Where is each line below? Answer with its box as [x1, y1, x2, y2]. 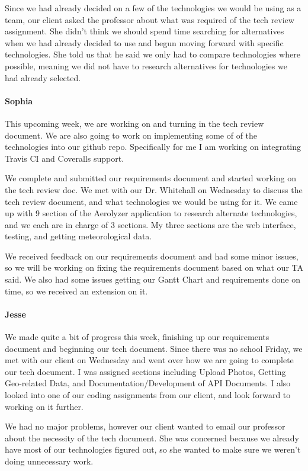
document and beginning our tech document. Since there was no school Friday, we [5, 342, 303, 354]
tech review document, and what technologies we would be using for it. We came [5, 195, 298, 207]
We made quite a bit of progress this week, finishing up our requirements [5, 331, 269, 343]
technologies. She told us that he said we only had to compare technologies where [5, 48, 300, 60]
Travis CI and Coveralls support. [5, 152, 124, 164]
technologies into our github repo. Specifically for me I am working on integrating [5, 140, 301, 153]
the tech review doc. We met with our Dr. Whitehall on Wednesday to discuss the [5, 183, 303, 196]
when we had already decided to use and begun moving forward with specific [5, 36, 284, 49]
